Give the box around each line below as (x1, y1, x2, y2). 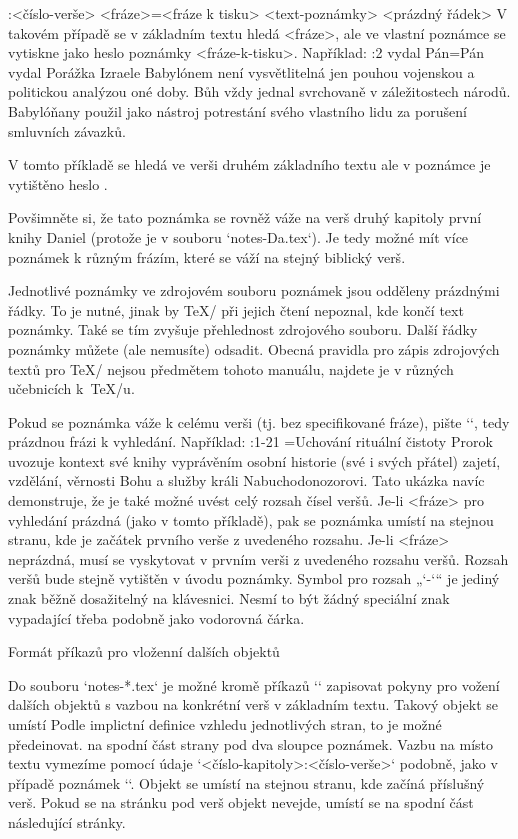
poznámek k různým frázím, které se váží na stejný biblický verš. (8, 246, 406, 267)
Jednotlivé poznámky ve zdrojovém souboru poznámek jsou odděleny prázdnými (8, 280, 500, 301)
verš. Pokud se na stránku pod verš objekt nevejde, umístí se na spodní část (8, 792, 474, 813)
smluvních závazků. (8, 120, 126, 141)
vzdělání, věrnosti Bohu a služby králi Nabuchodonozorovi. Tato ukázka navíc (8, 470, 485, 491)
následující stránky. (8, 811, 126, 832)
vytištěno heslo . (8, 173, 108, 194)
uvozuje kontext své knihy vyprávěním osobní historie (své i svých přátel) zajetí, (8, 450, 501, 471)
